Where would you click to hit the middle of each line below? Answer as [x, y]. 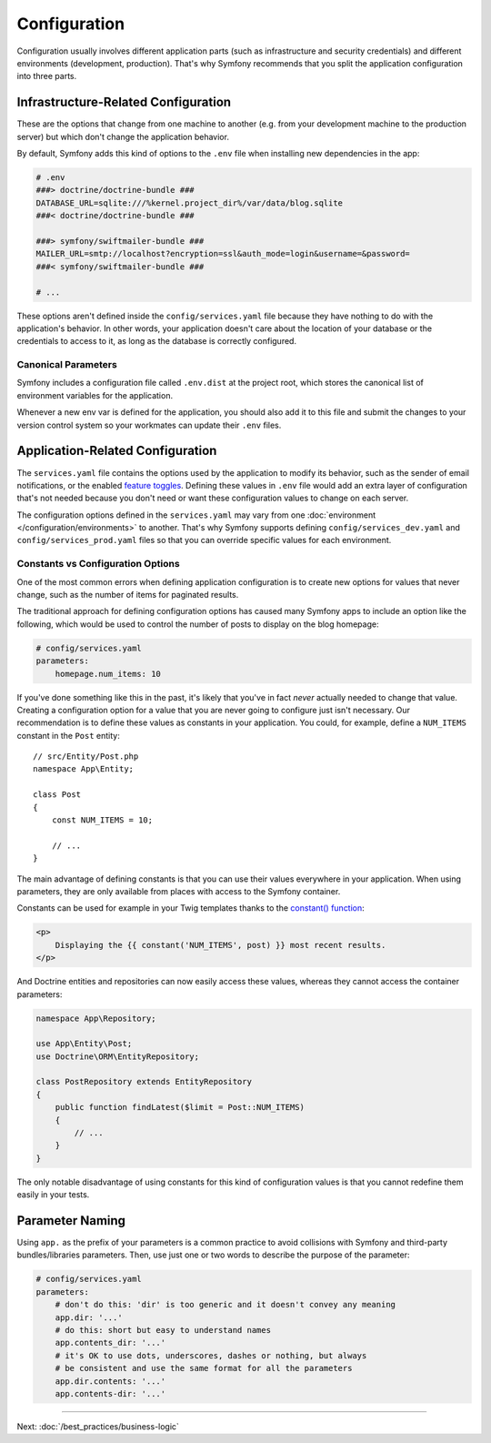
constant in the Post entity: [68, 735]
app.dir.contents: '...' [110, 1381]
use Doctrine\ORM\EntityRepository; [118, 1056]
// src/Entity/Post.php [86, 757]
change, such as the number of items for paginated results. [128, 594]
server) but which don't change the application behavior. [123, 136]
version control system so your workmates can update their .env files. [149, 425]
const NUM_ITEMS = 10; [102, 820]
